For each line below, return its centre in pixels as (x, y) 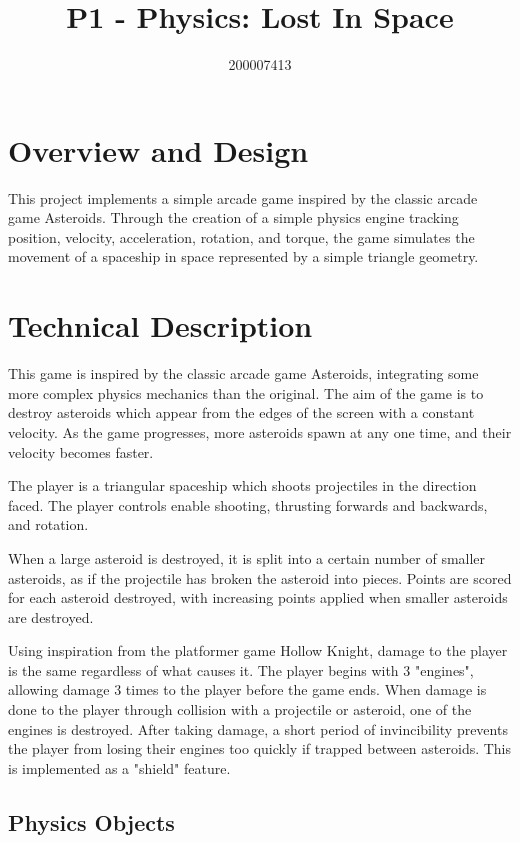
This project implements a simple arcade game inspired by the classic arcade (243, 197)
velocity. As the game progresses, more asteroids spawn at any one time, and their (260, 431)
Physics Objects (91, 821)
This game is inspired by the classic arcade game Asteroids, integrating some (243, 373)
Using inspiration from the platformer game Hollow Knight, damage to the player (258, 650)
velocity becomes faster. (81, 451)
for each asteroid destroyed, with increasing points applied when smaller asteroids (258, 597)
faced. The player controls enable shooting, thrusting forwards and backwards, (248, 504)
